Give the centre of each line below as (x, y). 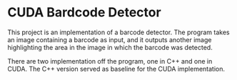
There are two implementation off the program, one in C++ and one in (110, 61)
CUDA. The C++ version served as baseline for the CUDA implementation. (116, 69)
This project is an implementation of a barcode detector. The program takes (118, 32)
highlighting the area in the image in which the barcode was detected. (110, 47)
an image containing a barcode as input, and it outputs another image (110, 39)
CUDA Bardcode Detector (85, 12)
